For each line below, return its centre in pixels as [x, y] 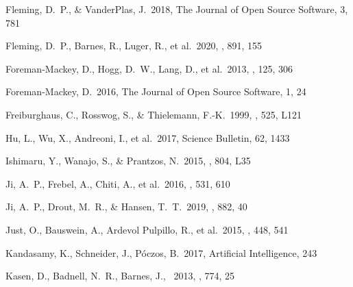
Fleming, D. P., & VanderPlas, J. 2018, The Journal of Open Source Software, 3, [177, 9]
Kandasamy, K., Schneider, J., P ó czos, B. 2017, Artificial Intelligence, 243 [161, 252]
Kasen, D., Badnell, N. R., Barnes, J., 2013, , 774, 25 [120, 276]
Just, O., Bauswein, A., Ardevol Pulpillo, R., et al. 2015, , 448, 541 [147, 229]
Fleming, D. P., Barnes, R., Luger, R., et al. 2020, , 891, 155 [134, 46]
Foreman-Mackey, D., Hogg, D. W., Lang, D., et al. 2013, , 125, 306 [149, 68]
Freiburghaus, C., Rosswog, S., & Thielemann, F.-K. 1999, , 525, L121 [154, 114]
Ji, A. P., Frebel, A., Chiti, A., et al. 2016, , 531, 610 [118, 183]
